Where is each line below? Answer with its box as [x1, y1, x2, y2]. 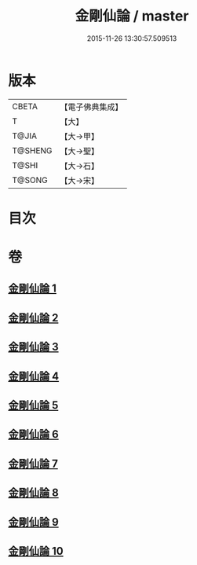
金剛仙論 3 [8, 340, 59, 354]
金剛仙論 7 [8, 457, 59, 470]
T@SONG [12, 174, 49, 185]
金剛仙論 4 [8, 369, 60, 383]
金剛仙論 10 [8, 544, 64, 558]
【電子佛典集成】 [60, 101, 123, 112]
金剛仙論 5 [8, 398, 59, 413]
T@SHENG [12, 145, 53, 156]
